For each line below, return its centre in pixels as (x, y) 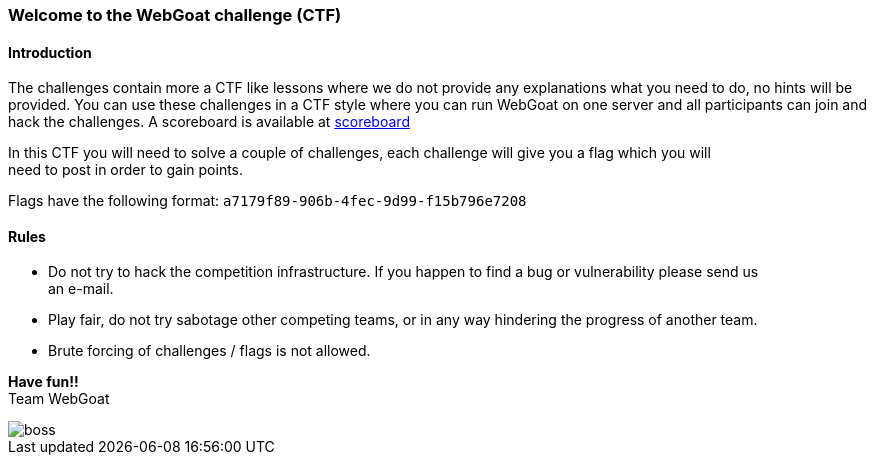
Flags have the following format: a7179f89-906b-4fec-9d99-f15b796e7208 (267, 201)
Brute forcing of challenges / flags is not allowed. (209, 351)
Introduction (50, 52)
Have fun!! (43, 382)
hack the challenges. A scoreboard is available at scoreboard (209, 122)
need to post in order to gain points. (126, 170)
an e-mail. (81, 289)
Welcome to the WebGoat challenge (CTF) (175, 15)
